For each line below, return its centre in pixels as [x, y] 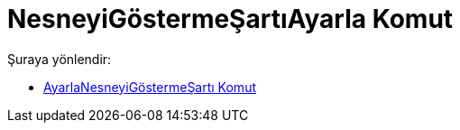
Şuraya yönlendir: [60, 59]
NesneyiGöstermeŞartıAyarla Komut [230, 19]
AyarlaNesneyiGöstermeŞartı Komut [150, 87]
